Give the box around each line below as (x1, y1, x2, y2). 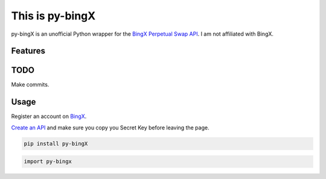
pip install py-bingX (24, 140, 88, 147)
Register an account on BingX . (11, 112, 87, 120)
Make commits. (11, 81, 50, 88)
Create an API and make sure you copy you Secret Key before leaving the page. (11, 124, 209, 131)
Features (11, 46, 45, 56)
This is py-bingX (11, 9, 96, 22)
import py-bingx (24, 158, 72, 165)
